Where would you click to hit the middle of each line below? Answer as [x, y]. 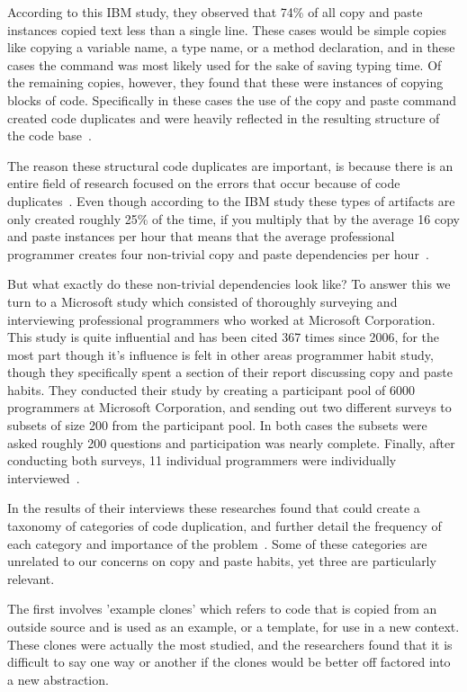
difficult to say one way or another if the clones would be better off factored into [229, 662]
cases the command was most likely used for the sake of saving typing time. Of [225, 64]
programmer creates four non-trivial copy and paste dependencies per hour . [218, 253]
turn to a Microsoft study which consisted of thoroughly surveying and [202, 301]
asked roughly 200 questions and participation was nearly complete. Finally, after [231, 442]
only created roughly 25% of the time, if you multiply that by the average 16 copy [233, 218]
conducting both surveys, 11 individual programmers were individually [202, 460]
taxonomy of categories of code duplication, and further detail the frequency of [225, 526]
